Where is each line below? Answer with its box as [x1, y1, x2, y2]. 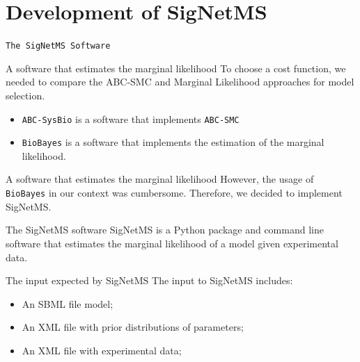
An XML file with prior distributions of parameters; [22, 320, 244, 334]
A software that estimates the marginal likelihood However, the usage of [6, 172, 314, 186]
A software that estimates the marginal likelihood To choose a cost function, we [6, 60, 346, 75]
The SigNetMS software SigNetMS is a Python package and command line [6, 222, 324, 237]
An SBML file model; [22, 296, 114, 311]
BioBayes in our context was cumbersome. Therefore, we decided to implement [6, 186, 343, 200]
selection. [6, 88, 45, 102]
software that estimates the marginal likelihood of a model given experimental [6, 236, 338, 250]
